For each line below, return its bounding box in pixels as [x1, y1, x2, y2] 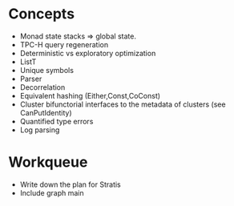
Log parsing [19, 125, 60, 135]
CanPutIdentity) [19, 107, 72, 117]
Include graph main [19, 188, 84, 197]
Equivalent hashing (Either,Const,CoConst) [19, 91, 161, 100]
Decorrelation [19, 82, 66, 92]
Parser [19, 74, 42, 83]
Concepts [8, 5, 75, 23]
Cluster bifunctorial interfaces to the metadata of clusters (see [19, 99, 226, 109]
